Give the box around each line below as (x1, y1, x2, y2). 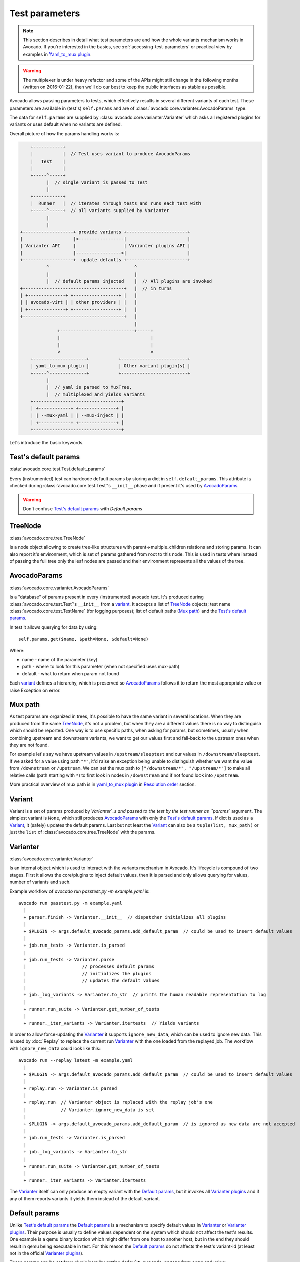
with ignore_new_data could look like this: (9, 1045, 101, 1051)
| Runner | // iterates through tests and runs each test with (30, 200, 202, 206)
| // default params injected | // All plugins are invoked (46, 278, 212, 284)
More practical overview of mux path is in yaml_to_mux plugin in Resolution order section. (9, 781, 196, 787)
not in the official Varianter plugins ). (9, 1250, 84, 1256)
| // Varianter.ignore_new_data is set (23, 1107, 154, 1113)
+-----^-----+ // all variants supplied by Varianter (30, 207, 169, 214)
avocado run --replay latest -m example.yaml (18, 1058, 133, 1063)
